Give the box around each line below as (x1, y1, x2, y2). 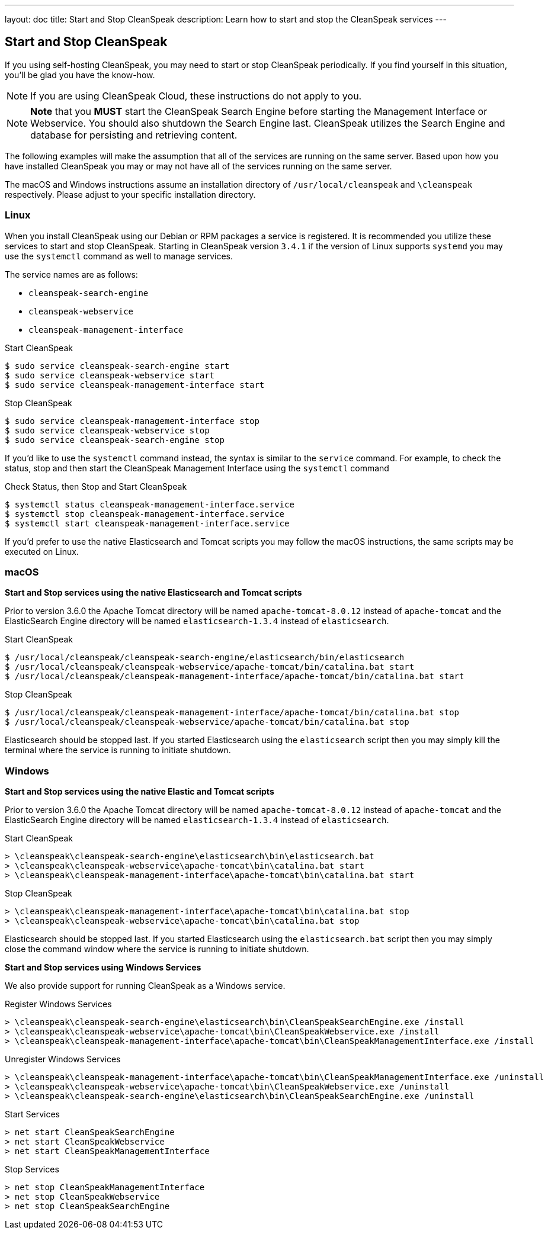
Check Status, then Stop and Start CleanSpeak (5, 481, 187, 491)
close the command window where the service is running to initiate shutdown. (5, 944, 309, 955)
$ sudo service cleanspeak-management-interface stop (5, 416, 259, 426)
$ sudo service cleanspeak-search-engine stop (5, 435, 225, 445)
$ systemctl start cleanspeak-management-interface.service (5, 518, 290, 528)
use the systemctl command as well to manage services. (5, 250, 233, 261)
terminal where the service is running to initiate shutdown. (5, 745, 231, 756)
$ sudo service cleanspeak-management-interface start (5, 380, 265, 390)
